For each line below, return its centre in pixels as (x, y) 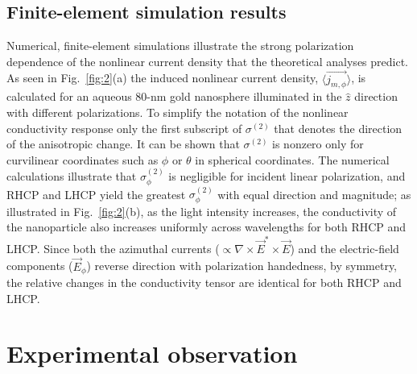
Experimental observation (152, 353)
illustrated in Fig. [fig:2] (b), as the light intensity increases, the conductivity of (202, 211)
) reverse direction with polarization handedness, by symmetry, (242, 266)
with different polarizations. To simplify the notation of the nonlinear (178, 112)
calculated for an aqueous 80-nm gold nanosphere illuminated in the (174, 96)
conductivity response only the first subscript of (124, 128)
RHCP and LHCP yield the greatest (96, 194)
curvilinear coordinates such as (83, 159)
